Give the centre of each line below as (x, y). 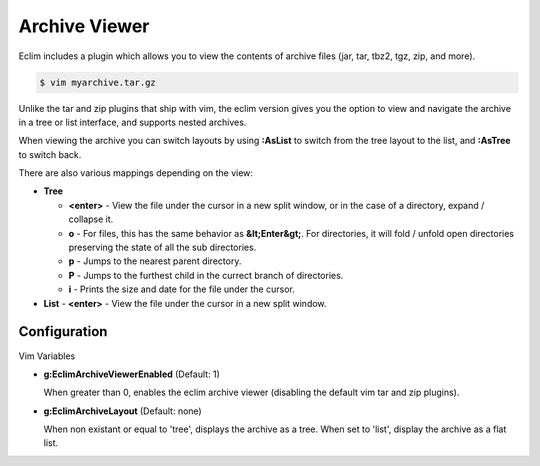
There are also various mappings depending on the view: (136, 173)
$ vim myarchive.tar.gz (98, 82)
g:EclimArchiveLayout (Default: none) (122, 411)
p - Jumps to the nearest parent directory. (155, 261)
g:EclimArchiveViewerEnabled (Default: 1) (131, 374)
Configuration (63, 331)
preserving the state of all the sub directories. (162, 247)
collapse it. (91, 219)
